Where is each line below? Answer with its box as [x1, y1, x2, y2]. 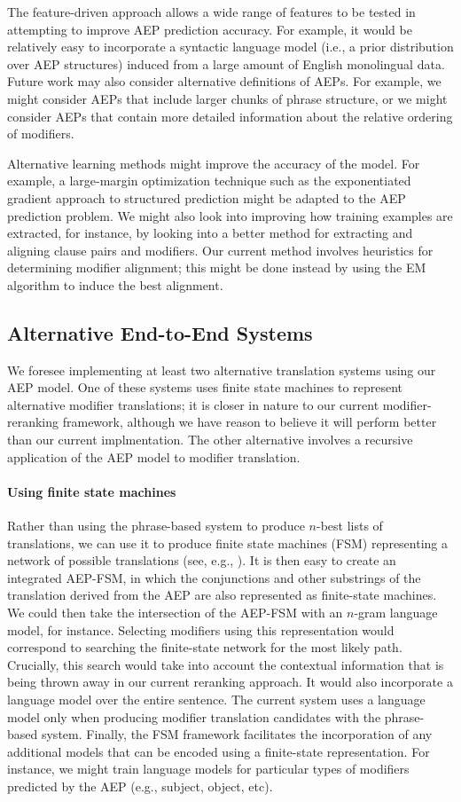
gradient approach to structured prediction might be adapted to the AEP [7, 188, 406, 207]
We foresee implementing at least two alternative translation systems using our [7, 360, 436, 379]
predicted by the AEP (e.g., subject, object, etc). [7, 776, 273, 795]
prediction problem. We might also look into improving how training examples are [7, 206, 453, 224]
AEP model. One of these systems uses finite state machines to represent [7, 378, 402, 397]
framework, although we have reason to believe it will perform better [62, 413, 437, 431]
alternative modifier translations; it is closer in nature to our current [7, 395, 379, 413]
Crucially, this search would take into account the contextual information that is [7, 655, 444, 673]
